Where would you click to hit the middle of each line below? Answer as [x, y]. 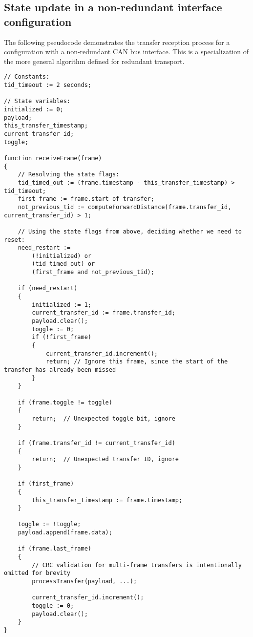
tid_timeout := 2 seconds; [48, 85]
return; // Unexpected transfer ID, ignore [105, 459]
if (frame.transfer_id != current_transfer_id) [96, 443]
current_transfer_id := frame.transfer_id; [104, 313]
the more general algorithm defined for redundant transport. [94, 61]
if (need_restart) [48, 288]
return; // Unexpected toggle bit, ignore [104, 418]
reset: [14, 240]
